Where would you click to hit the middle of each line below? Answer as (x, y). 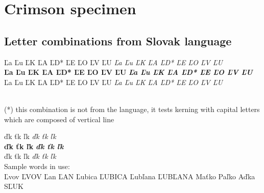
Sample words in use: (37, 166)
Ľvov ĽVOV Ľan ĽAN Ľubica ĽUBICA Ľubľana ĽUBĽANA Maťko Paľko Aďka (130, 176)
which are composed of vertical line (59, 119)
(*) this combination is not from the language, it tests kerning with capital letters (132, 109)
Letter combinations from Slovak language (118, 40)
